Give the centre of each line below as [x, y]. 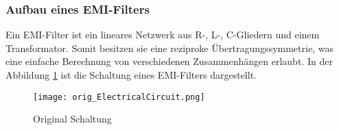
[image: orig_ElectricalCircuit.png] [119, 97]
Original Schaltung [72, 119]
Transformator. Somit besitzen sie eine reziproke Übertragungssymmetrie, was [169, 48]
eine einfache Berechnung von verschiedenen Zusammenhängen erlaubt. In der [169, 61]
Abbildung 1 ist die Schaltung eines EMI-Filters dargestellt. [131, 75]
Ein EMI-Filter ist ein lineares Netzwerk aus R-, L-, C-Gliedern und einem [163, 35]
